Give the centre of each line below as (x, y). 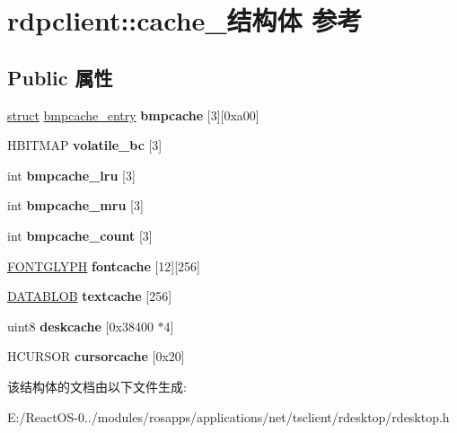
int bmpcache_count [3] (80, 235)
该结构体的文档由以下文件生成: (97, 386)
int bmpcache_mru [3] (75, 205)
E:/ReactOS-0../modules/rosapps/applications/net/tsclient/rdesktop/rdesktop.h (228, 416)
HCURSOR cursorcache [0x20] (96, 356)
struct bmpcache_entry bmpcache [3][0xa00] (133, 115)
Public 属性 (60, 77)
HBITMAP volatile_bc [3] (85, 145)
